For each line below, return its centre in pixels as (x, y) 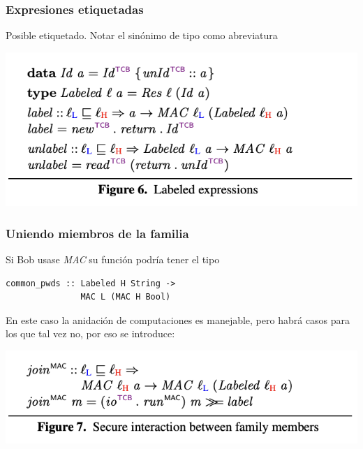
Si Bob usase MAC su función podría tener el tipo (113, 259)
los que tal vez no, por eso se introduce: (90, 333)
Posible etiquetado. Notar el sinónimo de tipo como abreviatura (142, 35)
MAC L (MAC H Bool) (126, 297)
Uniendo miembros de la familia (97, 233)
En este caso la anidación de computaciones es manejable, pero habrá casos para (178, 319)
